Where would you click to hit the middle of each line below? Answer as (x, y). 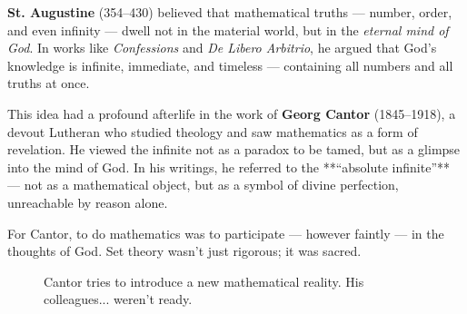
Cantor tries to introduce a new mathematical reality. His (204, 281)
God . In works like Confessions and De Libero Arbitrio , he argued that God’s (222, 48)
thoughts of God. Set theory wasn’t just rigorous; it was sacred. (184, 251)
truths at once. (49, 83)
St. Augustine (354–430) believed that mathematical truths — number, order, (230, 12)
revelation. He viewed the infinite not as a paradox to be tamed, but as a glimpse (234, 149)
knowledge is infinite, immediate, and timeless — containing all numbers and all (230, 65)
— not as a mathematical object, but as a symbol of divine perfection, (203, 185)
